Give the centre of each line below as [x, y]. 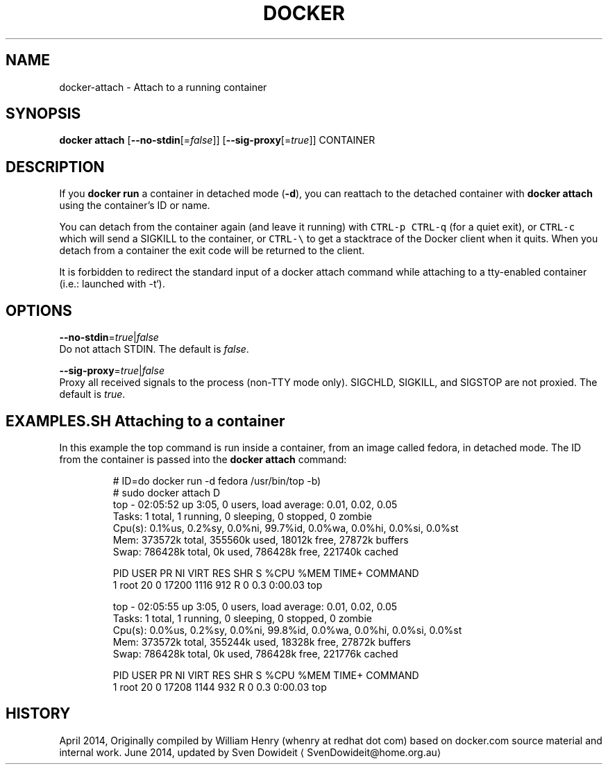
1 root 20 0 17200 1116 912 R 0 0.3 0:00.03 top [218, 585]
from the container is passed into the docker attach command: [203, 459]
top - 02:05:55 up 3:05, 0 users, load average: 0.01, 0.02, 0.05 [255, 606]
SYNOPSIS [43, 114]
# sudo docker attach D [167, 492]
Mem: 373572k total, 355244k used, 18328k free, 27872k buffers [262, 642]
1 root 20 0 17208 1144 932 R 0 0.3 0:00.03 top [220, 687]
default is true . [92, 394]
